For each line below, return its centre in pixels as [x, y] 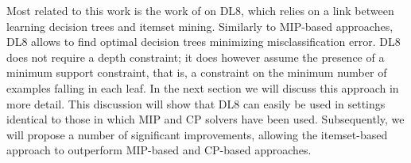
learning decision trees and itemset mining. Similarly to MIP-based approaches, [200, 26]
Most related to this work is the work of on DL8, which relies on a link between [200, 10]
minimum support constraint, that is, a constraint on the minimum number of [197, 72]
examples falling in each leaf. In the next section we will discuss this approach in [203, 87]
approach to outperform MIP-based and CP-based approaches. [159, 150]
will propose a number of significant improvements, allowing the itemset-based [197, 134]
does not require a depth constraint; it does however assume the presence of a [196, 57]
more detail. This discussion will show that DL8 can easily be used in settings [196, 103]
